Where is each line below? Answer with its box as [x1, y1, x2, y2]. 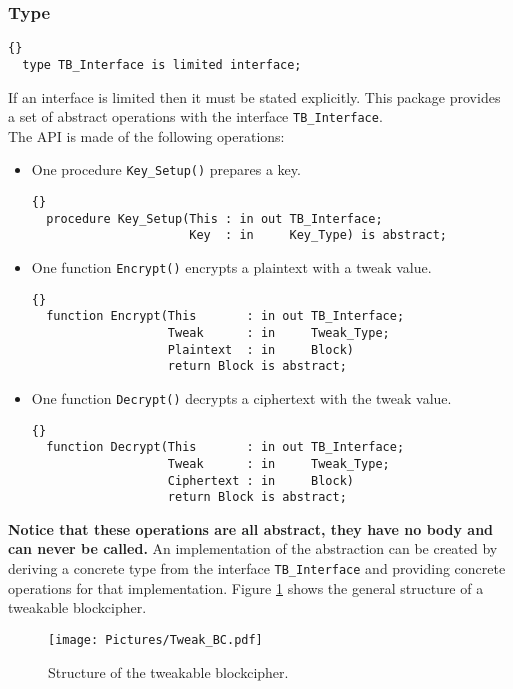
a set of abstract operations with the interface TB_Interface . [8, 106, 383, 127]
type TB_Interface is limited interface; [22, 57, 302, 72]
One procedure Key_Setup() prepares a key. [31, 159, 301, 180]
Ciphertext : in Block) [167, 473, 354, 488]
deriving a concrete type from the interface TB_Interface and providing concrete [8, 558, 506, 579]
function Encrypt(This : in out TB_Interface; [46, 309, 405, 324]
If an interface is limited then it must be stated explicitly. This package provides [8, 86, 501, 107]
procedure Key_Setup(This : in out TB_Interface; [46, 211, 383, 226]
